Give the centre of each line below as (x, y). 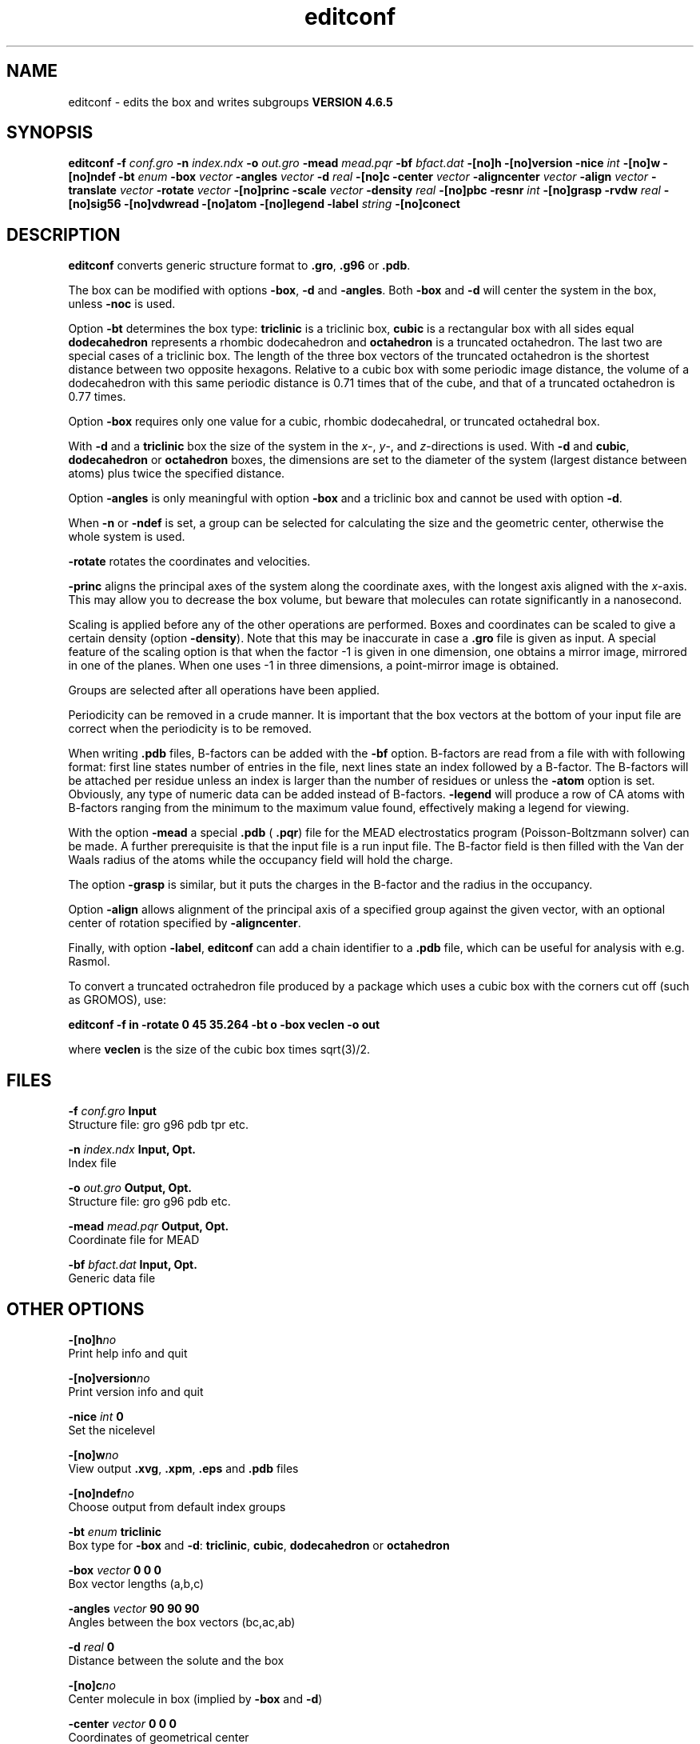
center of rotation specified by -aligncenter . (185, 923)
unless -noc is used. (122, 304)
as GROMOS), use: (117, 1000)
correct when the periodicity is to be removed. (190, 729)
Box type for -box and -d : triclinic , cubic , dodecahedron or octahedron (259, 1545)
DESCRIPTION (64, 234)
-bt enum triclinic (115, 1531)
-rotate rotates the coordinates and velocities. (189, 562)
